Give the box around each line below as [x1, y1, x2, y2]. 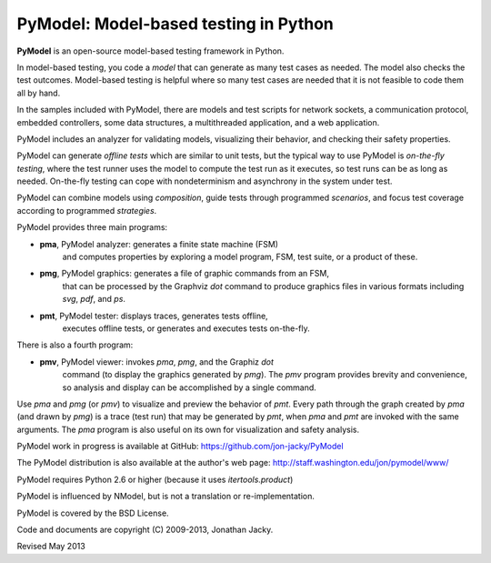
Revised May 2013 [16, 541, 85, 552]
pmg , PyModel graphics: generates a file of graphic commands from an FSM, [39, 268, 330, 279]
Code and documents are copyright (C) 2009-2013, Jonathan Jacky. [16, 524, 274, 536]
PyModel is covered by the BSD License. [16, 508, 169, 518]
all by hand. [16, 87, 61, 98]
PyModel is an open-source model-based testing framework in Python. [16, 45, 285, 56]
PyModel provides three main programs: [16, 222, 168, 233]
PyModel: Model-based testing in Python [16, 14, 334, 34]
